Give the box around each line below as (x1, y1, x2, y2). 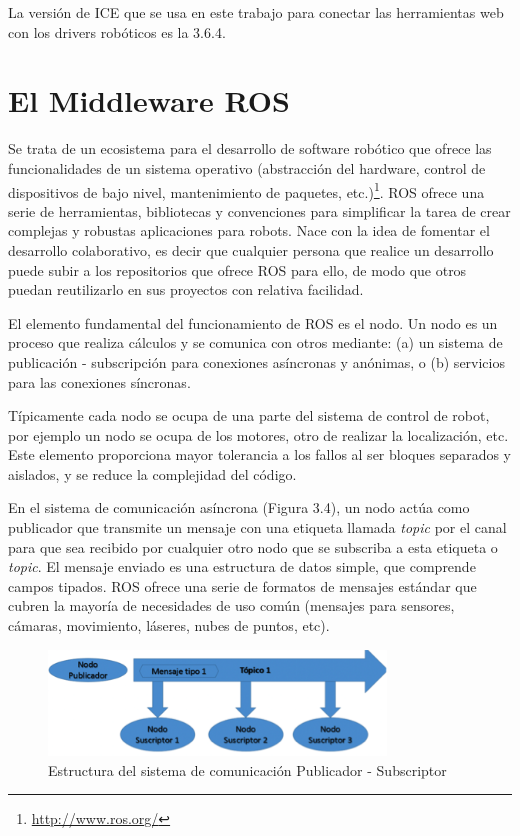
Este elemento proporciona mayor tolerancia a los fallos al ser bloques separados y (8, 444, 511, 465)
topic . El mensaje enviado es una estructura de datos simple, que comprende (8, 556, 476, 577)
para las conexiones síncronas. (8, 371, 191, 392)
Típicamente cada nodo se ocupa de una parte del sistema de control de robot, (8, 405, 490, 426)
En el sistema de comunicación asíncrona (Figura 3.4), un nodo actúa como (8, 497, 470, 518)
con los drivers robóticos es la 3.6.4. (8, 21, 226, 42)
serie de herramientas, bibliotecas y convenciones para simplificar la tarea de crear (8, 200, 511, 221)
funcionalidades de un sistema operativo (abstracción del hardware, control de (8, 157, 486, 178)
